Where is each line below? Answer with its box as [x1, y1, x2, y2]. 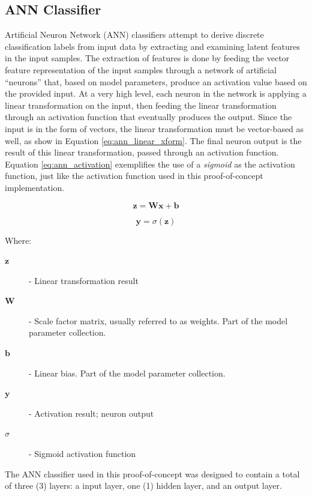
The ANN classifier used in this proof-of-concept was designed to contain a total [5, 467, 300, 480]
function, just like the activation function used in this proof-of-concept [5, 169, 263, 182]
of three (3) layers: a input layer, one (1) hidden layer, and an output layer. [5, 479, 282, 492]
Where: [5, 234, 31, 246]
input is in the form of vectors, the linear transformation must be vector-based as [5, 122, 304, 135]
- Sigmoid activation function [29, 447, 136, 460]
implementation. [5, 181, 65, 193]
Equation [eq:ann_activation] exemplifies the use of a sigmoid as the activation [5, 157, 295, 170]
